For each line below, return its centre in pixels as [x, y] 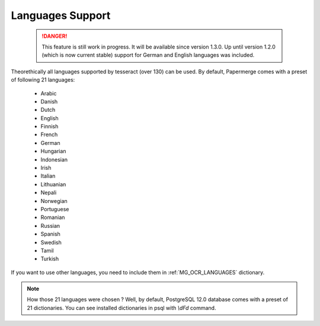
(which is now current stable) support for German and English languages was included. [148, 55]
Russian [50, 225]
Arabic [49, 93]
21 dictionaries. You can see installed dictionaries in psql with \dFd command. [121, 308]
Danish [49, 101]
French [49, 135]
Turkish [50, 259]
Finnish [49, 127]
